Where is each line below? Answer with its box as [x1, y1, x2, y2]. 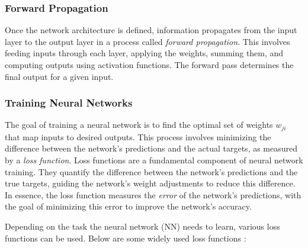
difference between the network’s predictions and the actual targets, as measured [5, 142, 298, 154]
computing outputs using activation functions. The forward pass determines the [5, 59, 294, 70]
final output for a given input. [5, 70, 114, 82]
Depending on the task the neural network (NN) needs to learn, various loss [5, 220, 280, 233]
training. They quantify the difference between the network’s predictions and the [5, 165, 298, 178]
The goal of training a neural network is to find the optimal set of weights [5, 118, 273, 131]
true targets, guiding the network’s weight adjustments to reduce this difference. [5, 177, 296, 189]
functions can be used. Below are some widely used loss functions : [5, 231, 246, 244]
